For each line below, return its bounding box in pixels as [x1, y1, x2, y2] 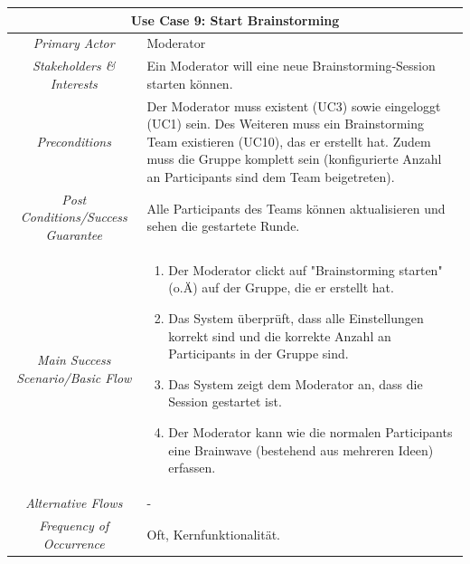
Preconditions [36, 131, 111, 150]
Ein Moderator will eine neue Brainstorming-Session [146, 56, 436, 75]
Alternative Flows [25, 493, 123, 512]
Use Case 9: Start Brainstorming [130, 10, 340, 29]
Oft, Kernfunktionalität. [146, 524, 280, 543]
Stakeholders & [33, 56, 116, 75]
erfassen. [168, 458, 216, 477]
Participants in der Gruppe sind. [168, 344, 349, 363]
